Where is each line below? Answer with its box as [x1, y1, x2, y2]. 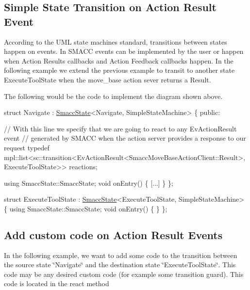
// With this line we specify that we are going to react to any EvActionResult [4, 123, 237, 133]
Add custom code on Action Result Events [4, 227, 223, 242]
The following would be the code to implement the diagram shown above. [4, 91, 223, 101]
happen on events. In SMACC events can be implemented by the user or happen [4, 46, 244, 56]
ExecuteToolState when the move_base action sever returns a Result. [4, 74, 211, 84]
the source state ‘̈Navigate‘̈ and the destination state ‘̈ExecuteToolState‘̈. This [4, 259, 236, 270]
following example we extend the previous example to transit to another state [4, 65, 235, 75]
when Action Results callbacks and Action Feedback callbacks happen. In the [4, 55, 233, 65]
